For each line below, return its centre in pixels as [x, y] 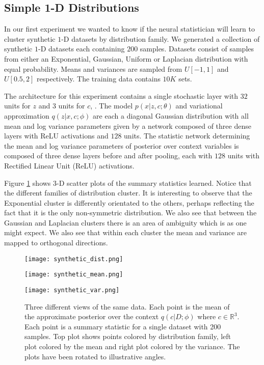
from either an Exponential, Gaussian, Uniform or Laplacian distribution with [126, 58]
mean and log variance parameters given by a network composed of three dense [128, 125]
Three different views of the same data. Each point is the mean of [127, 306]
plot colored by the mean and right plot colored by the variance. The [132, 346]
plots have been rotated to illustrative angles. [95, 356]
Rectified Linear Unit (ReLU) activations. [69, 165]
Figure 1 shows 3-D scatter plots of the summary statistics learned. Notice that [128, 183]
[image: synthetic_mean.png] [74, 275]
